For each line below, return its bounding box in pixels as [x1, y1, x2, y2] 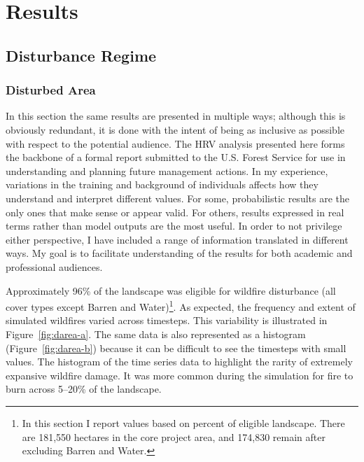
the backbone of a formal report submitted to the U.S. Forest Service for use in [6, 150, 346, 164]
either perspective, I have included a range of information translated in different [6, 232, 349, 246]
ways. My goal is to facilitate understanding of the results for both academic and [6, 246, 353, 260]
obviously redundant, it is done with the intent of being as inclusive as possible [6, 122, 344, 136]
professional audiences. [6, 259, 103, 274]
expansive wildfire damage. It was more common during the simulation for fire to [6, 367, 353, 382]
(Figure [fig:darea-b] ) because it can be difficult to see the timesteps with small [6, 340, 346, 355]
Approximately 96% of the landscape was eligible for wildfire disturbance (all [6, 283, 336, 297]
